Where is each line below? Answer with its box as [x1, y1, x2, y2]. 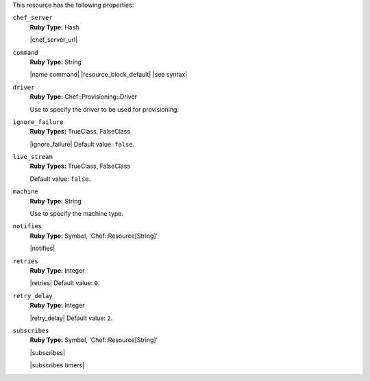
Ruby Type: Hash [29, 23, 79, 31]
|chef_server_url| [29, 36, 78, 44]
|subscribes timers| [29, 361, 85, 369]
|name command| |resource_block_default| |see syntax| [29, 71, 188, 79]
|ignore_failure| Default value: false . [29, 140, 135, 148]
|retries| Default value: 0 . [29, 279, 100, 287]
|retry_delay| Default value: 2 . [29, 314, 113, 322]
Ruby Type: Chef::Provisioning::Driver [29, 93, 137, 101]
